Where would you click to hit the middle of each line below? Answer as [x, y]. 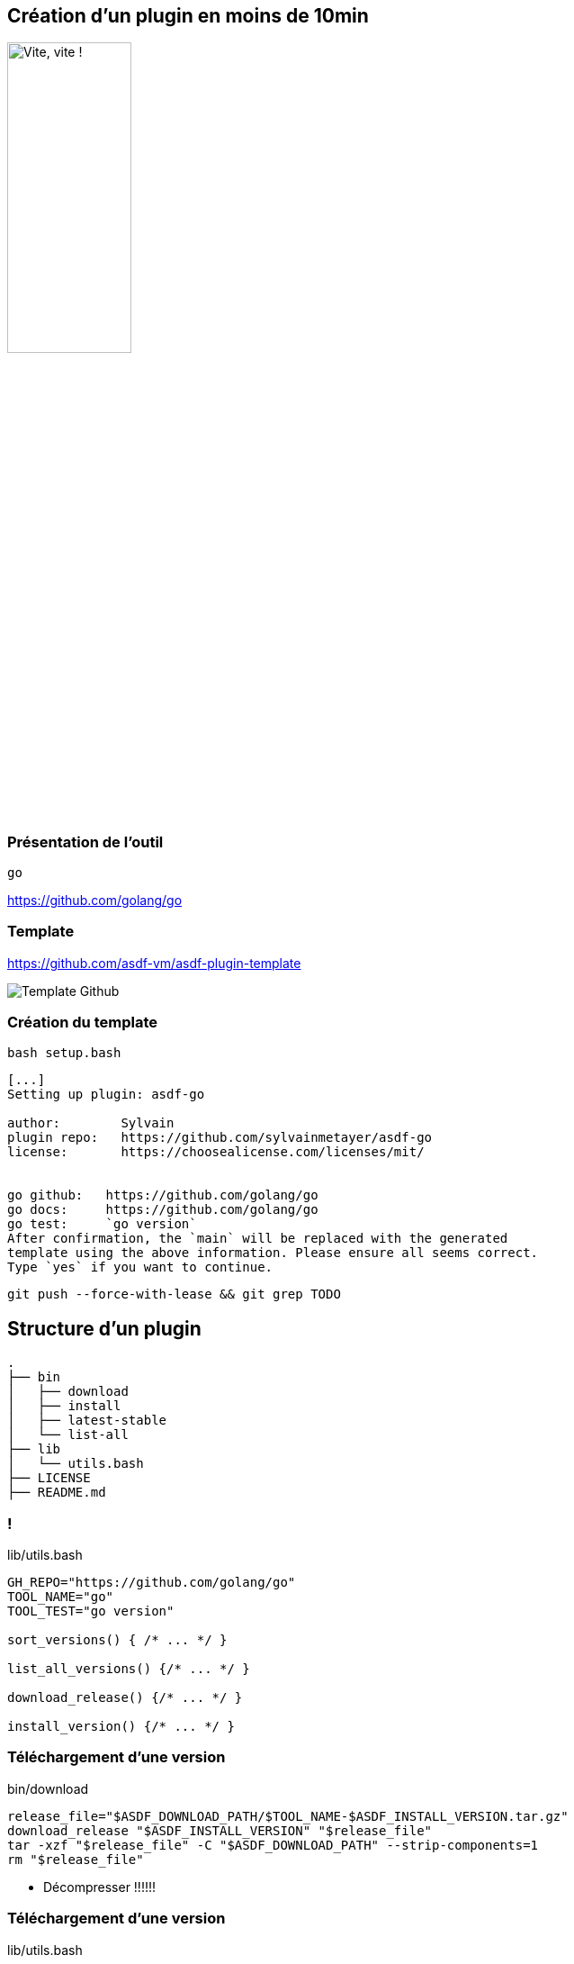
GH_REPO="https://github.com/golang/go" [152, 1583]
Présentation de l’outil [85, 842]
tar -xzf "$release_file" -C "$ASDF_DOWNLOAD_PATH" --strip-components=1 [273, 1845]
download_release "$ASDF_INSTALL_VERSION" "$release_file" [220, 1830]
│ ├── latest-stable [87, 1421]
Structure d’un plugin [104, 1328]
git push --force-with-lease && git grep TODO [174, 1294]
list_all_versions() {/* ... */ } [129, 1669]
